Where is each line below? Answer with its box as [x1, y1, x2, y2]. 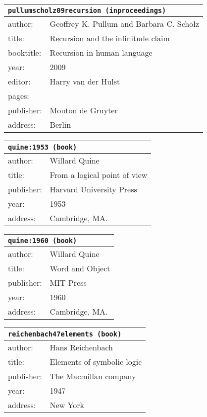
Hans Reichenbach [50, 341, 113, 353]
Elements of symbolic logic [50, 356, 142, 367]
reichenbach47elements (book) [8, 330, 122, 338]
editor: [8, 76, 31, 87]
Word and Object [50, 262, 110, 274]
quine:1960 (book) [8, 237, 77, 245]
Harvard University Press [50, 183, 137, 195]
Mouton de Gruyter [50, 104, 118, 116]
